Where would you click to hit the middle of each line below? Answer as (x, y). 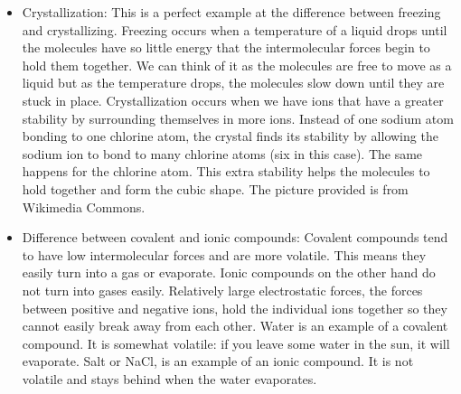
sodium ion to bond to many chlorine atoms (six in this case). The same (222, 153)
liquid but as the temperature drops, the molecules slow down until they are (233, 83)
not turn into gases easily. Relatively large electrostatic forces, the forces (222, 290)
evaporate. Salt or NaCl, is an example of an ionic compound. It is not (218, 361)
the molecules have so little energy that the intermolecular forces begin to (226, 47)
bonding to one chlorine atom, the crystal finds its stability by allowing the (230, 136)
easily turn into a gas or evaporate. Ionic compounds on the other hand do (229, 272)
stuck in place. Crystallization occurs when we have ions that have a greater (233, 100)
